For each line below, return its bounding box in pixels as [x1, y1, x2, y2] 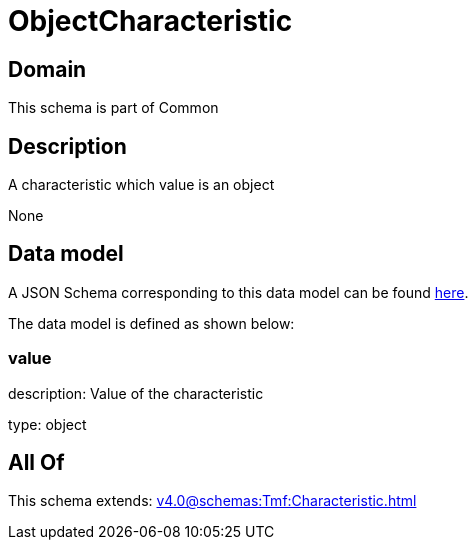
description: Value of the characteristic [8, 384, 264, 402]
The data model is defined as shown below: [8, 314, 295, 332]
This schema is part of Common [8, 99, 219, 117]
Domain [8, 56, 87, 82]
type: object [8, 415, 87, 433]
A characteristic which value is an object [8, 176, 275, 194]
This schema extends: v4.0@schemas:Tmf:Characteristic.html [8, 492, 417, 510]
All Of [8, 450, 65, 476]
